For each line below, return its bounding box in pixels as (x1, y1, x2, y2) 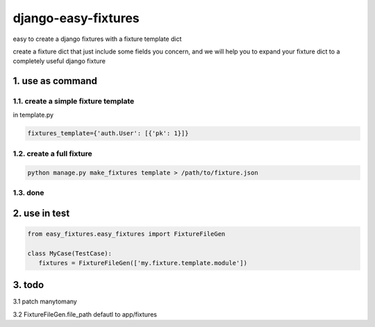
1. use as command (12, 75, 97, 87)
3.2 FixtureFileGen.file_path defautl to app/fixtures (12, 310, 158, 319)
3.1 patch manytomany (12, 297, 78, 305)
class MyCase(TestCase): (27, 249, 112, 257)
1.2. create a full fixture (12, 149, 93, 158)
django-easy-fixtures (12, 10, 140, 26)
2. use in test (12, 207, 70, 219)
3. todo (12, 279, 44, 291)
